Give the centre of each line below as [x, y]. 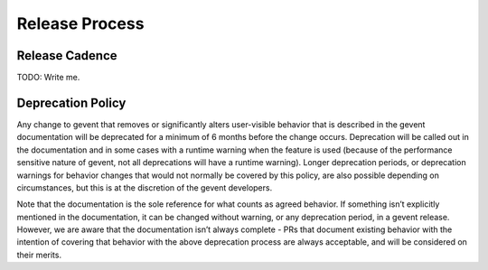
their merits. [39, 255]
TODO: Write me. [48, 78]
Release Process [80, 23]
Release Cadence [67, 56]
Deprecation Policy [71, 102]
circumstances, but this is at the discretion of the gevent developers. [145, 187]
